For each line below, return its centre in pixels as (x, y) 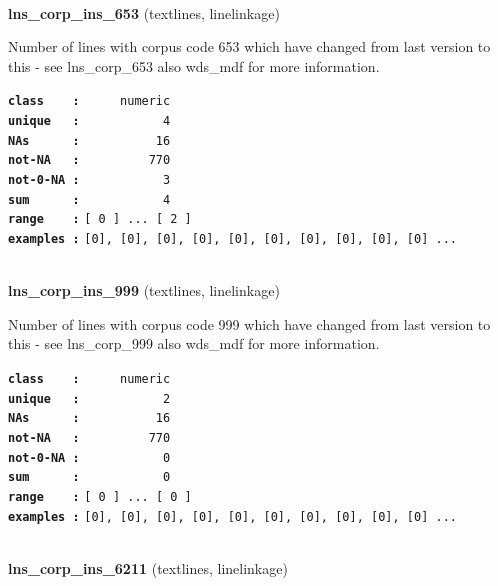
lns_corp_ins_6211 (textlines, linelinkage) (148, 567)
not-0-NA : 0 (89, 457)
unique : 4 (89, 121)
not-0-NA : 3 (89, 180)
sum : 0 (89, 477)
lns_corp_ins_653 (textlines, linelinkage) (144, 12)
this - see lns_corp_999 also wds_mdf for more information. (194, 343)
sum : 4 (89, 199)
